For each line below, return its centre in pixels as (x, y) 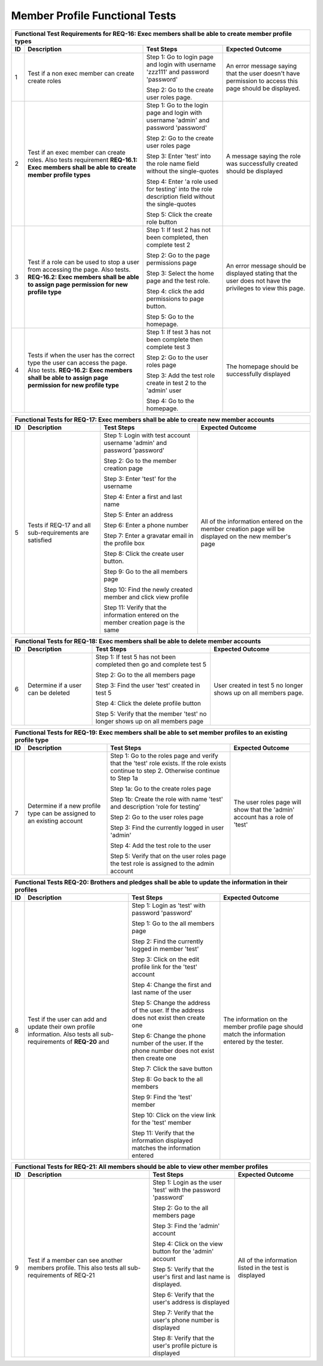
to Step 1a (124, 778)
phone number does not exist (173, 1050)
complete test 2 (168, 244)
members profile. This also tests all (77, 1268)
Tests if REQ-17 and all (59, 525)
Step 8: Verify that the (184, 1338)
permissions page (171, 262)
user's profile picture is (185, 1346)
